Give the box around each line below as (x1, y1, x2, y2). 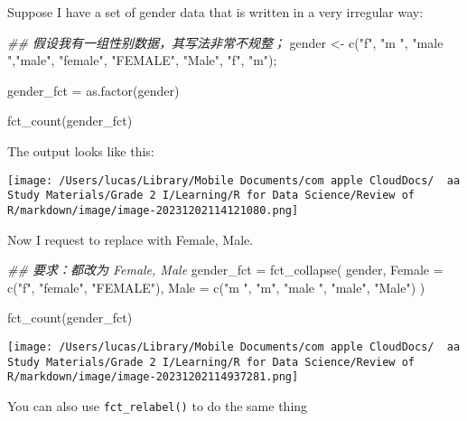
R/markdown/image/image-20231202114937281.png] (7, 370, 299, 384)
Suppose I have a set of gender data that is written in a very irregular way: (7, 3, 424, 21)
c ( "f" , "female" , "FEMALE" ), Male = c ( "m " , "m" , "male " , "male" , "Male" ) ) (7, 277, 425, 296)
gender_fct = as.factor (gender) (7, 80, 180, 99)
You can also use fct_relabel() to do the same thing (7, 396, 308, 415)
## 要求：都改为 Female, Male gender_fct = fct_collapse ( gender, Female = (7, 260, 444, 279)
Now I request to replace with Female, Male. (7, 229, 254, 248)
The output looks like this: (7, 141, 154, 160)
